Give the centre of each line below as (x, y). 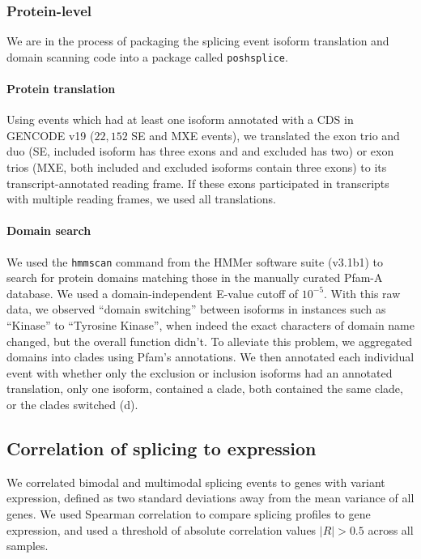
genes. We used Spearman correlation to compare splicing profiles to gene (189, 514)
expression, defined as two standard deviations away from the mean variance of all (210, 498)
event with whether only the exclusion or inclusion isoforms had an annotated (200, 372)
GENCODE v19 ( (51, 135)
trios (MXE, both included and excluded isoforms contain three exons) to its (197, 167)
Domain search (49, 230)
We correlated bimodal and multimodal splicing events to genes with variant (196, 482)
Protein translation (61, 89)
